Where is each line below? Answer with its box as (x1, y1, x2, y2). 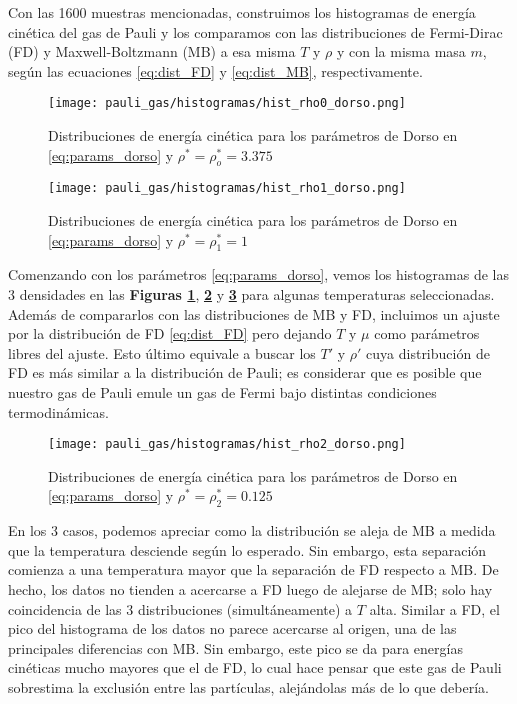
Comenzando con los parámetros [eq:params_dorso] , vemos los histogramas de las (8, 264, 509, 285)
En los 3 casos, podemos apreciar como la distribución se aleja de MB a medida (8, 520, 496, 541)
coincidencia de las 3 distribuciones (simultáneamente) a (8, 598, 353, 619)
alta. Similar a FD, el (369, 598, 500, 619)
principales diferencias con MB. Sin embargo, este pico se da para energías (8, 637, 463, 658)
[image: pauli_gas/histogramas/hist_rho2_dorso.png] (48, 437, 406, 452)
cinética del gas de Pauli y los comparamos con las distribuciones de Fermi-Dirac (8, 21, 503, 42)
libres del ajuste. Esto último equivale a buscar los (8, 342, 316, 363)
